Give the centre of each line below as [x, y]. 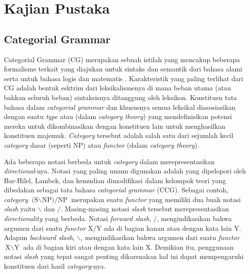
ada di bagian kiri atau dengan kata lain [83, 247]
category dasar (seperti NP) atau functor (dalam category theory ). [102, 145]
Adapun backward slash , [39, 237]
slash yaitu [20, 209]
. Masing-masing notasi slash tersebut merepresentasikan [145, 209]
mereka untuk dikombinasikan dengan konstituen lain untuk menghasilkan [115, 126]
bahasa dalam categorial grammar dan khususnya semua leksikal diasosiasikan [120, 107]
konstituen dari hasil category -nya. [55, 266]
